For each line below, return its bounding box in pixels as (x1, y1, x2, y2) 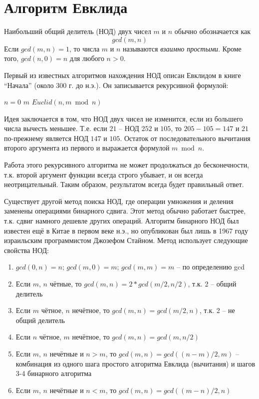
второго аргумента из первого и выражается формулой (4, 142, 170, 153)
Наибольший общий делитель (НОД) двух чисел (4, 26, 151, 36)
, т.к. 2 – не (199, 305, 235, 315)
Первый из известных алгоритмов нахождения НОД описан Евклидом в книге (4, 69, 241, 80)
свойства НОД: (4, 244, 49, 255)
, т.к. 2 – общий (188, 278, 237, 288)
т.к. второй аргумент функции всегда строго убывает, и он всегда (4, 169, 203, 179)
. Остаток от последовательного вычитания (120, 132, 251, 143)
